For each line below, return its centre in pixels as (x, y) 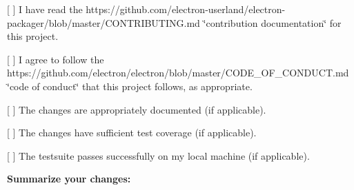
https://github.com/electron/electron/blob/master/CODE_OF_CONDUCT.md (178, 73)
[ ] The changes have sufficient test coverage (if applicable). (132, 133)
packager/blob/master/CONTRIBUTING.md (104, 22)
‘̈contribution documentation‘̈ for (272, 22)
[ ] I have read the (45, 9)
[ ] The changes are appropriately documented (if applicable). (137, 109)
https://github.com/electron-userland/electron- (186, 9)
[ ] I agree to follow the (56, 59)
